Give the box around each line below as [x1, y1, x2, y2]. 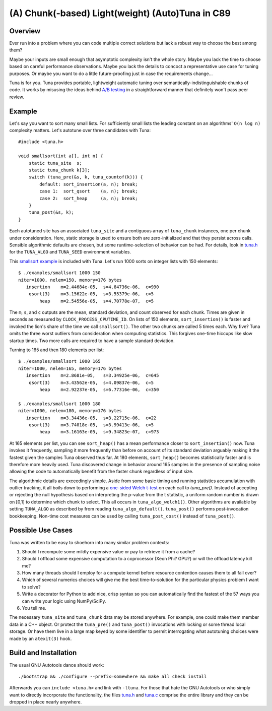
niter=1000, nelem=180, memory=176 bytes [18, 408, 122, 414]
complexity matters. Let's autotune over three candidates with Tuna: [9, 127, 151, 134]
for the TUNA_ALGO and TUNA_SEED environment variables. [9, 249, 131, 255]
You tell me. [22, 605, 46, 611]
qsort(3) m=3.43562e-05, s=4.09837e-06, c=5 [28, 379, 154, 385]
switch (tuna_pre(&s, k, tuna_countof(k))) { [28, 174, 144, 180]
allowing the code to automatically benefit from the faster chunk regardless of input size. [9, 469, 194, 475]
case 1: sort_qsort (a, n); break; [39, 188, 138, 194]
